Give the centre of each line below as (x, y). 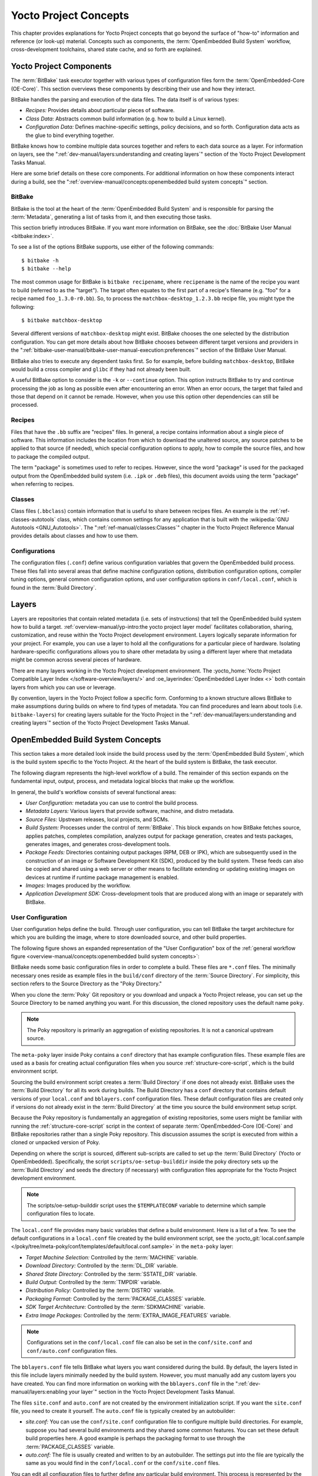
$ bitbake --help (46, 269)
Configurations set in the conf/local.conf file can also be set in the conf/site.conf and (140, 1343)
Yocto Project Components (61, 66)
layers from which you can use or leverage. (63, 687)
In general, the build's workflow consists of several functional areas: (94, 792)
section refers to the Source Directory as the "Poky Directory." (86, 984)
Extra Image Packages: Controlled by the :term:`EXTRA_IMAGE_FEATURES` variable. (128, 1315)
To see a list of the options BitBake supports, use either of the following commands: (112, 247)
